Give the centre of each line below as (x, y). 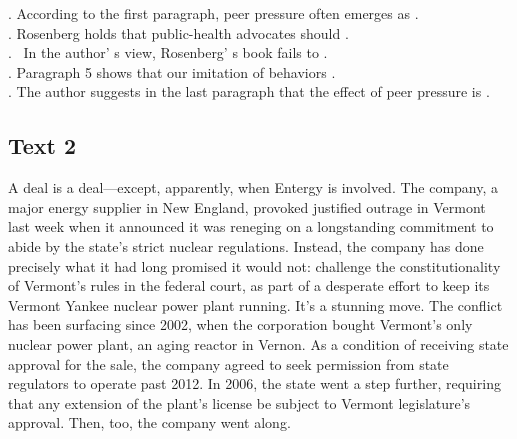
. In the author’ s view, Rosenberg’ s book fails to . (168, 52)
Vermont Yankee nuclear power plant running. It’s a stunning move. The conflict (255, 304)
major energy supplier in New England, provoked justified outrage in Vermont (247, 206)
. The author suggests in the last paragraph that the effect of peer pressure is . (249, 91)
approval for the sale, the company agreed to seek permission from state (228, 363)
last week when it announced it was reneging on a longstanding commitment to (251, 226)
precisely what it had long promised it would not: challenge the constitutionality (254, 265)
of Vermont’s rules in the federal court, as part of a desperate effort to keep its (249, 285)
